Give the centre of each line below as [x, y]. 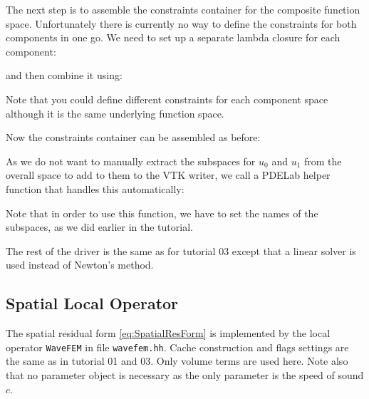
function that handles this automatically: [95, 188]
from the [323, 161]
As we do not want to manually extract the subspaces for [131, 161]
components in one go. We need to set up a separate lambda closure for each [173, 37]
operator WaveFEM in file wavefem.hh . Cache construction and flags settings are [177, 347]
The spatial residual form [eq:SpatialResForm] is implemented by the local [168, 333]
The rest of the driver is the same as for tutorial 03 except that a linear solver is [181, 250]
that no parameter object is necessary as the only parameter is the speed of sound [185, 374]
